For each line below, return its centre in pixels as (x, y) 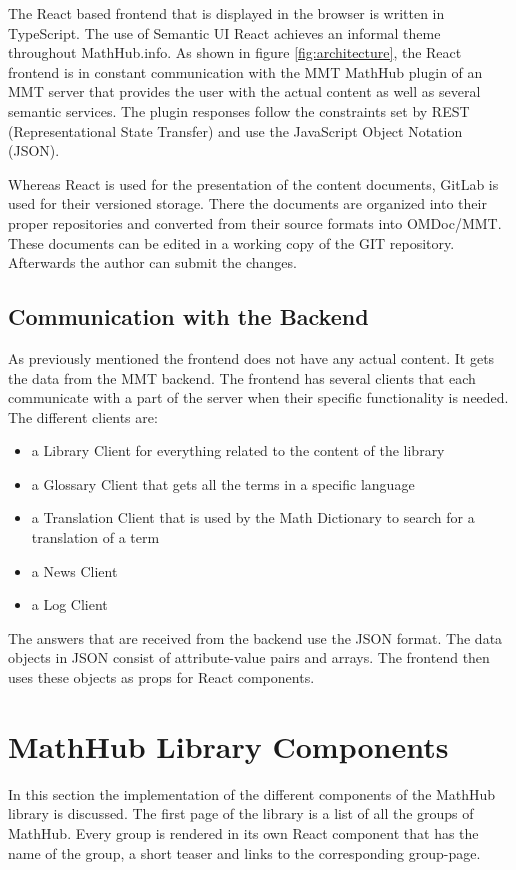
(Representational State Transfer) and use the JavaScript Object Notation (235, 130)
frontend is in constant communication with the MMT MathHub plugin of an (245, 71)
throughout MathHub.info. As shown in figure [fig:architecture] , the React (235, 52)
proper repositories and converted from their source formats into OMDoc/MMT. (255, 222)
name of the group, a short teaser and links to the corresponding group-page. (244, 852)
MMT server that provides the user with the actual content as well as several (244, 91)
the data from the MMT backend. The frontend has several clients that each (242, 377)
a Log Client (69, 604)
